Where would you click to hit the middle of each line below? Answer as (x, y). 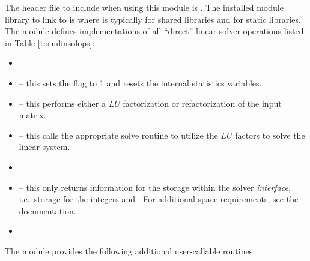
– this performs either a (62, 103)
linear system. (44, 147)
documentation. (47, 210)
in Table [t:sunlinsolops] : (50, 42)
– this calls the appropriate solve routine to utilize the (118, 135)
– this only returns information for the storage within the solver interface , (155, 187)
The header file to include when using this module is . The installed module (144, 7)
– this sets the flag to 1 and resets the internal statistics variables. (140, 82)
